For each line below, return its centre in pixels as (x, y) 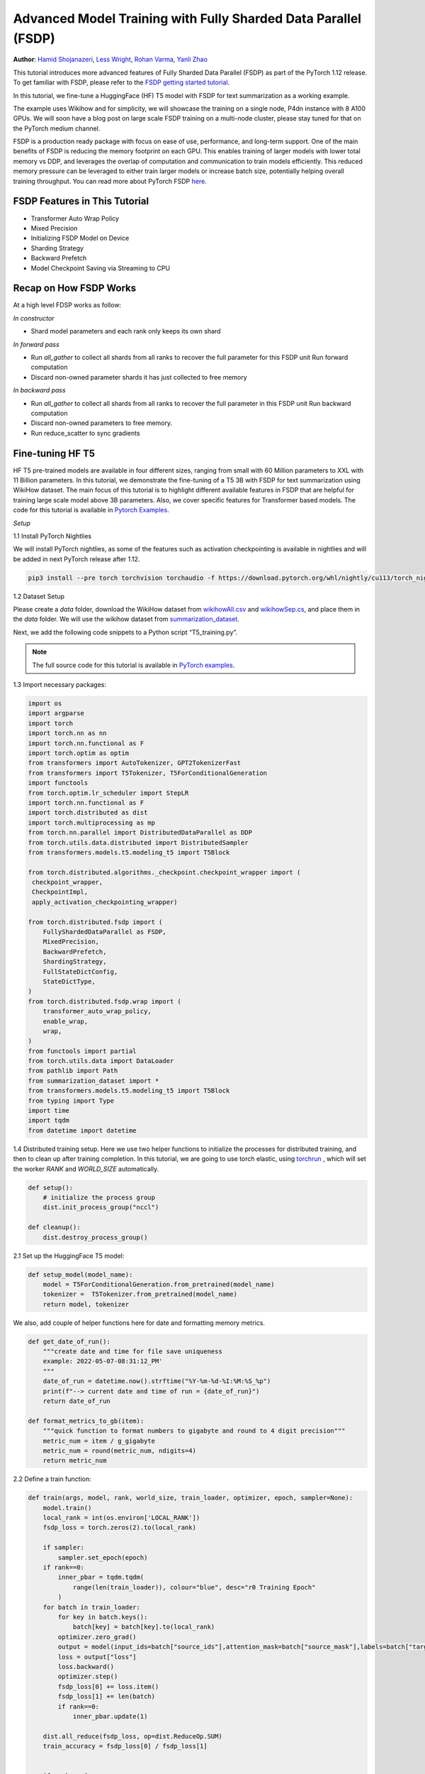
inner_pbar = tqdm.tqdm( (101, 1577)
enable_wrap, (66, 1021)
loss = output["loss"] (97, 1657)
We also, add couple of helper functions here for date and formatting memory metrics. (139, 1323)
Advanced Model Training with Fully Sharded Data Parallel (187, 18)
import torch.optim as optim (79, 753)
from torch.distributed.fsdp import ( (95, 922)
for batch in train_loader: (92, 1607)
